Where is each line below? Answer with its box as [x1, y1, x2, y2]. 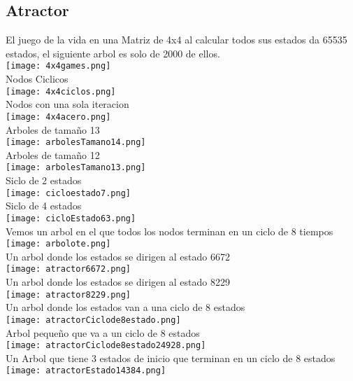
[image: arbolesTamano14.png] [6, 137, 146, 148]
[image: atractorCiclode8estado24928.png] [6, 340, 206, 351]
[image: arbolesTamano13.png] [6, 162, 146, 173]
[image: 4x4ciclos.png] [6, 86, 116, 97]
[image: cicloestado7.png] [6, 188, 131, 198]
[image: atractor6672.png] [6, 264, 131, 275]
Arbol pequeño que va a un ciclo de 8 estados [6, 325, 200, 340]
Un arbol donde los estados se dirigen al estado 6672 [6, 249, 230, 263]
